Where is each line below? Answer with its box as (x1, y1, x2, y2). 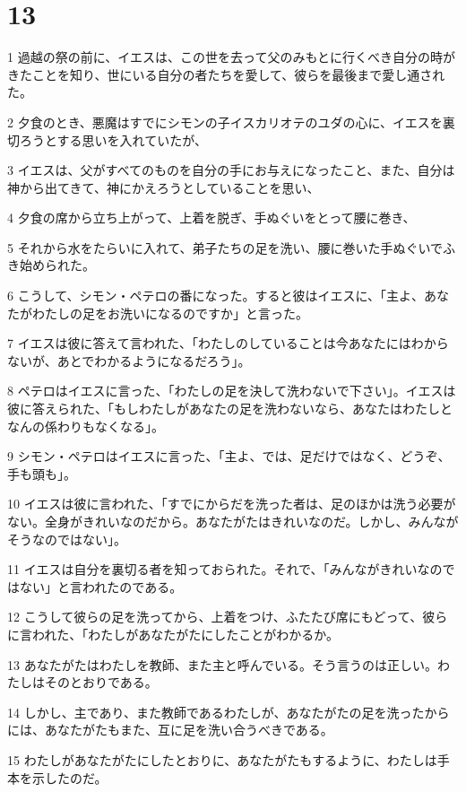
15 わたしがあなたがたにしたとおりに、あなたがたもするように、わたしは (7, 750, 437, 769)
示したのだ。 (31, 768, 108, 787)
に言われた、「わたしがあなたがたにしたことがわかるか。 (7, 624, 340, 643)
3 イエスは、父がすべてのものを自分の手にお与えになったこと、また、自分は (7, 161, 455, 179)
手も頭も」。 (7, 464, 76, 483)
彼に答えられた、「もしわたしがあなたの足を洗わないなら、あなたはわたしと (7, 399, 453, 418)
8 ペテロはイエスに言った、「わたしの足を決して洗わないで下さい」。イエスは (7, 381, 456, 400)
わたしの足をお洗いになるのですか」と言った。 (31, 303, 308, 322)
